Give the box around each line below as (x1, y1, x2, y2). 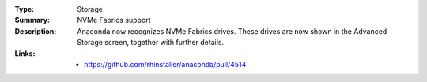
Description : (14, 26, 57, 35)
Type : (14, 5, 35, 13)
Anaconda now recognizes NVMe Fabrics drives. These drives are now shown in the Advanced (77, 26, 387, 35)
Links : (14, 48, 36, 58)
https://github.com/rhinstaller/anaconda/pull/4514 (84, 59, 247, 69)
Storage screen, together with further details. (77, 38, 225, 47)
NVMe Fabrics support (77, 16, 151, 25)
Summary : (14, 16, 51, 25)
